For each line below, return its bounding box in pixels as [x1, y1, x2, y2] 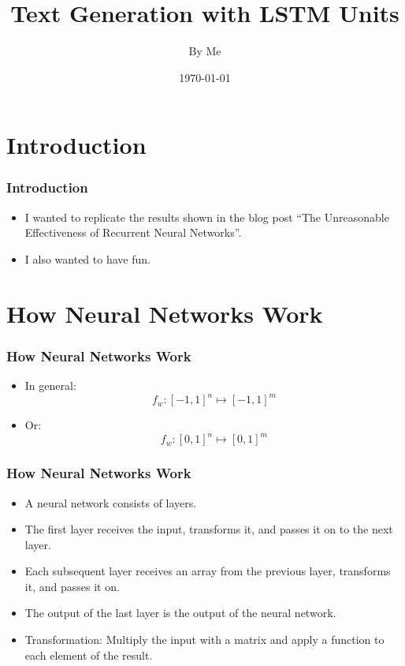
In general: [24, 377, 76, 394]
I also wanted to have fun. [24, 250, 150, 267]
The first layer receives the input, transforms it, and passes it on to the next [24, 521, 393, 537]
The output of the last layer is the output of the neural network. [24, 604, 336, 621]
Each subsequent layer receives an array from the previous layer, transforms [24, 563, 391, 579]
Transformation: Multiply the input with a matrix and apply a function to [24, 631, 385, 648]
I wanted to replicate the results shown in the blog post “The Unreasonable [24, 208, 389, 225]
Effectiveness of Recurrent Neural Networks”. [24, 224, 242, 241]
